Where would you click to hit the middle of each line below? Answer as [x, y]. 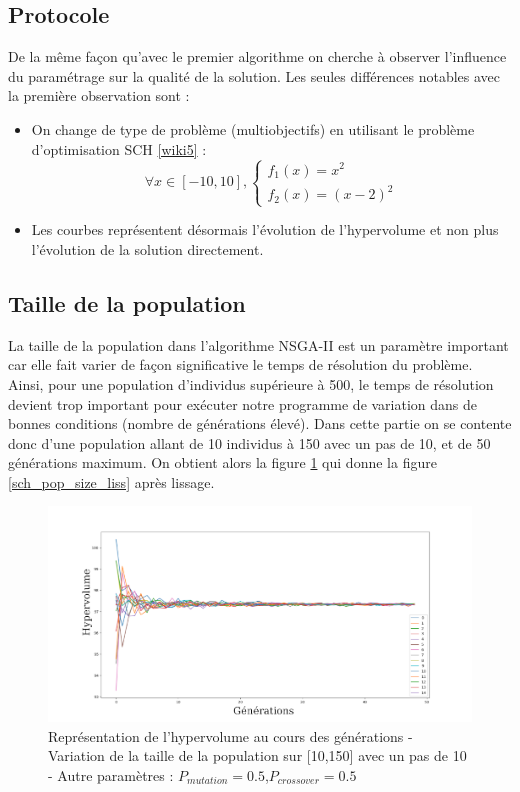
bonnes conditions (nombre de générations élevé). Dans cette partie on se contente [260, 423]
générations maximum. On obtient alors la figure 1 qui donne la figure [222, 462]
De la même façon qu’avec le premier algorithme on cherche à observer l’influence [257, 56]
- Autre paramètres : [111, 774]
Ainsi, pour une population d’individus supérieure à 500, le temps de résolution [251, 383]
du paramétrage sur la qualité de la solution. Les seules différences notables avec [254, 75]
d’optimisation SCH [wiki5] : [119, 148]
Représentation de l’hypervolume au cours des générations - [230, 735]
